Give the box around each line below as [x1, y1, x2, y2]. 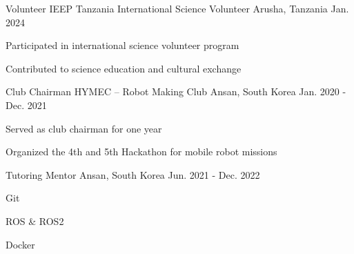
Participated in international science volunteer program [6, 38, 239, 52]
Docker [6, 237, 35, 251]
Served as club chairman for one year [6, 121, 162, 135]
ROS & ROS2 [6, 213, 64, 228]
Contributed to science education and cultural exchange [6, 61, 242, 75]
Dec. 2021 [6, 97, 47, 112]
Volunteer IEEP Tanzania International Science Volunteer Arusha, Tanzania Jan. [6, 1, 349, 15]
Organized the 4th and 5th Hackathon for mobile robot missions [6, 144, 277, 159]
